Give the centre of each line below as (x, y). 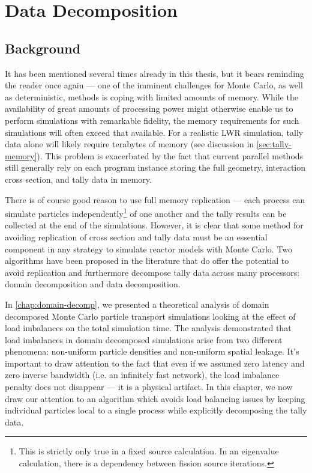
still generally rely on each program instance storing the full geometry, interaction (155, 167)
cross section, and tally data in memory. (78, 179)
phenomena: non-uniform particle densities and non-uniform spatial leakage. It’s (152, 351)
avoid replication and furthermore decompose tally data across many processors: (152, 272)
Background (43, 48)
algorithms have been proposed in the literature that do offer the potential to (147, 261)
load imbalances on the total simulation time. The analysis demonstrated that (148, 328)
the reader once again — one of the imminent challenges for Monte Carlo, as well (154, 85)
